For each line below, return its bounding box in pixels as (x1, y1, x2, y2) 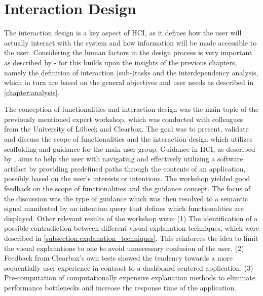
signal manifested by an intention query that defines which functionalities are (4, 203, 244, 214)
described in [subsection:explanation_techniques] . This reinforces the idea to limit (4, 233, 258, 243)
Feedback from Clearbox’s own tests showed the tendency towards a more (4, 252, 233, 263)
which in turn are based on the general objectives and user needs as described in (4, 77, 254, 88)
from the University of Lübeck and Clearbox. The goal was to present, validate (4, 123, 249, 134)
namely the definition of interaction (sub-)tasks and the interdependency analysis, (4, 67, 258, 77)
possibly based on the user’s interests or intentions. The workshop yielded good (4, 173, 250, 184)
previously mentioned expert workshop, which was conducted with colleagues (4, 113, 243, 124)
